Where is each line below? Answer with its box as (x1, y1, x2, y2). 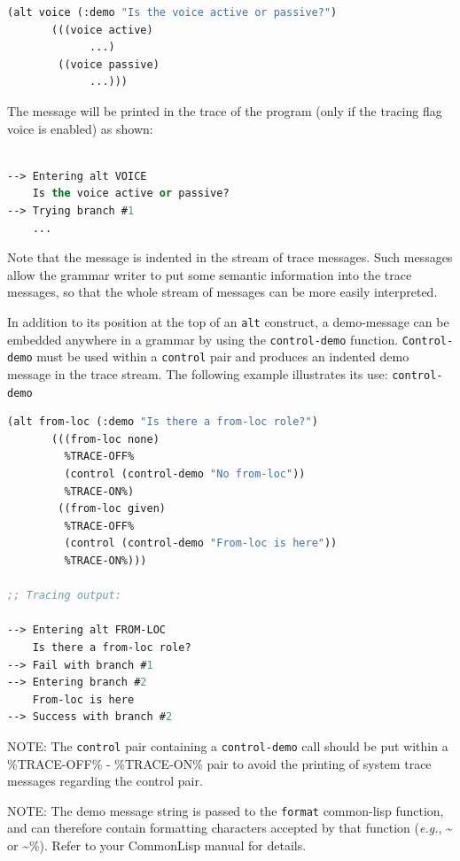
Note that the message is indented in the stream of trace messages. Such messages (7, 248, 453, 267)
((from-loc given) (58, 502, 166, 516)
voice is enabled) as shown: (7, 119, 153, 137)
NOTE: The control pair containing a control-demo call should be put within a (7, 736, 448, 755)
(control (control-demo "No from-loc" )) (64, 467, 306, 480)
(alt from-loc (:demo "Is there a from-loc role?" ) (7, 415, 318, 429)
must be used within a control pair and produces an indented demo (36, 347, 409, 366)
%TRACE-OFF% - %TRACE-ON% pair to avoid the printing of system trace (7, 754, 432, 772)
